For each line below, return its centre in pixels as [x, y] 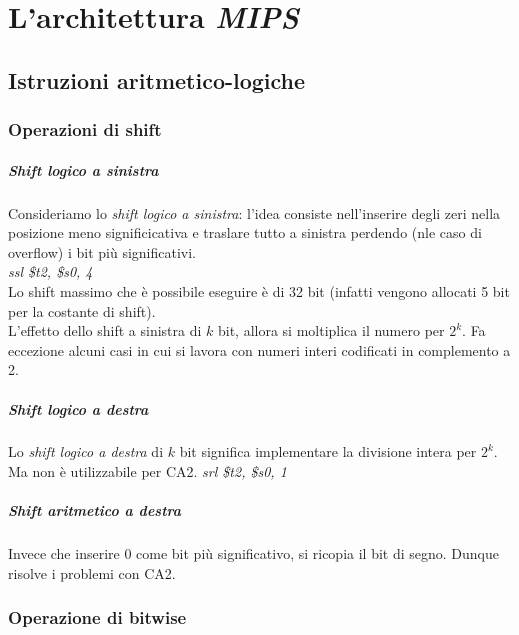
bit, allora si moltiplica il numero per [331, 330]
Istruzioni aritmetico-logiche [157, 79]
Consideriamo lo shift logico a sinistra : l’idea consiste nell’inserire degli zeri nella [254, 212]
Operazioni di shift [85, 129]
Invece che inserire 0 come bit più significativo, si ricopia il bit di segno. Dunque [253, 553]
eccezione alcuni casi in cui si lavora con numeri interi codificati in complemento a [259, 349]
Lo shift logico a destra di [86, 451]
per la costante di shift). [82, 310]
